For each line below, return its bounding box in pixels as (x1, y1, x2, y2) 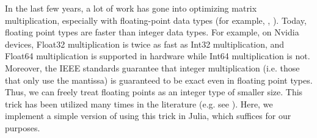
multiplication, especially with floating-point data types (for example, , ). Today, (5, 13, 307, 26)
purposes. (5, 121, 40, 134)
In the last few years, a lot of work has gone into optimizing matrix (5, 2, 257, 14)
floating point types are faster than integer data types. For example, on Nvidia (5, 26, 299, 38)
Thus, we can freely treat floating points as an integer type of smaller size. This (5, 85, 303, 98)
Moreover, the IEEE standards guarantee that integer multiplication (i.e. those (5, 61, 300, 74)
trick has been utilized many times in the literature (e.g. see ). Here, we (5, 97, 273, 110)
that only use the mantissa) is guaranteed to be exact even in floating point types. (5, 73, 313, 86)
